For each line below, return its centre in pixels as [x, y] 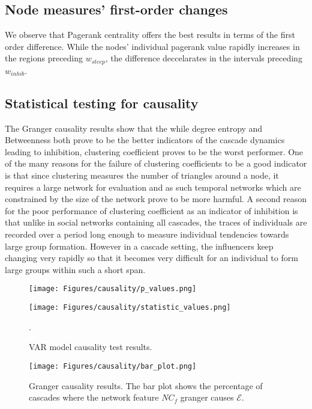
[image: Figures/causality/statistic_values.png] [130, 308]
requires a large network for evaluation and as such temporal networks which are [153, 187]
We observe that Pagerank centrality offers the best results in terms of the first [150, 35]
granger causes [207, 397]
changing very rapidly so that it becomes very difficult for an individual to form [151, 258]
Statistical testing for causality [102, 103]
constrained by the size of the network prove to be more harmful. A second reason [156, 199]
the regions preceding [44, 58]
